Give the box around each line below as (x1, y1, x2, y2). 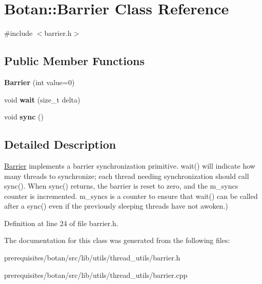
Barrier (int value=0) (4, 76, 75, 87)
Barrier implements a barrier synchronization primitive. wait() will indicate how (4, 160, 255, 171)
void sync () (4, 111, 44, 122)
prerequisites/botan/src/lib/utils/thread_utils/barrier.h (4, 252, 180, 263)
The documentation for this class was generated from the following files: (4, 235, 230, 246)
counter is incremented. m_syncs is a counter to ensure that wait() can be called (4, 190, 258, 201)
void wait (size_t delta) (4, 94, 80, 105)
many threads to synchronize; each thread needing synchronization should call (4, 170, 249, 181)
